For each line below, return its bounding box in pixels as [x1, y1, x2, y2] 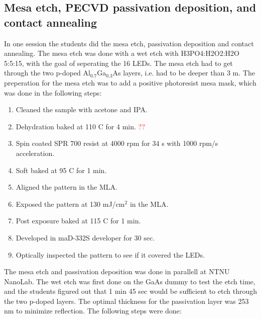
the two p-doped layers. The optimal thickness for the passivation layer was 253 [4, 295, 249, 306]
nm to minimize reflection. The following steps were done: [4, 305, 182, 316]
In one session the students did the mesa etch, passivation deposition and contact [4, 38, 254, 48]
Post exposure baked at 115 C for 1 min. [16, 215, 141, 226]
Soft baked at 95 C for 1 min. [16, 165, 107, 175]
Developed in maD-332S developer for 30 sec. [16, 232, 155, 243]
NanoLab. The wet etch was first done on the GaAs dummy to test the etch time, [4, 276, 255, 286]
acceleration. [16, 147, 55, 158]
